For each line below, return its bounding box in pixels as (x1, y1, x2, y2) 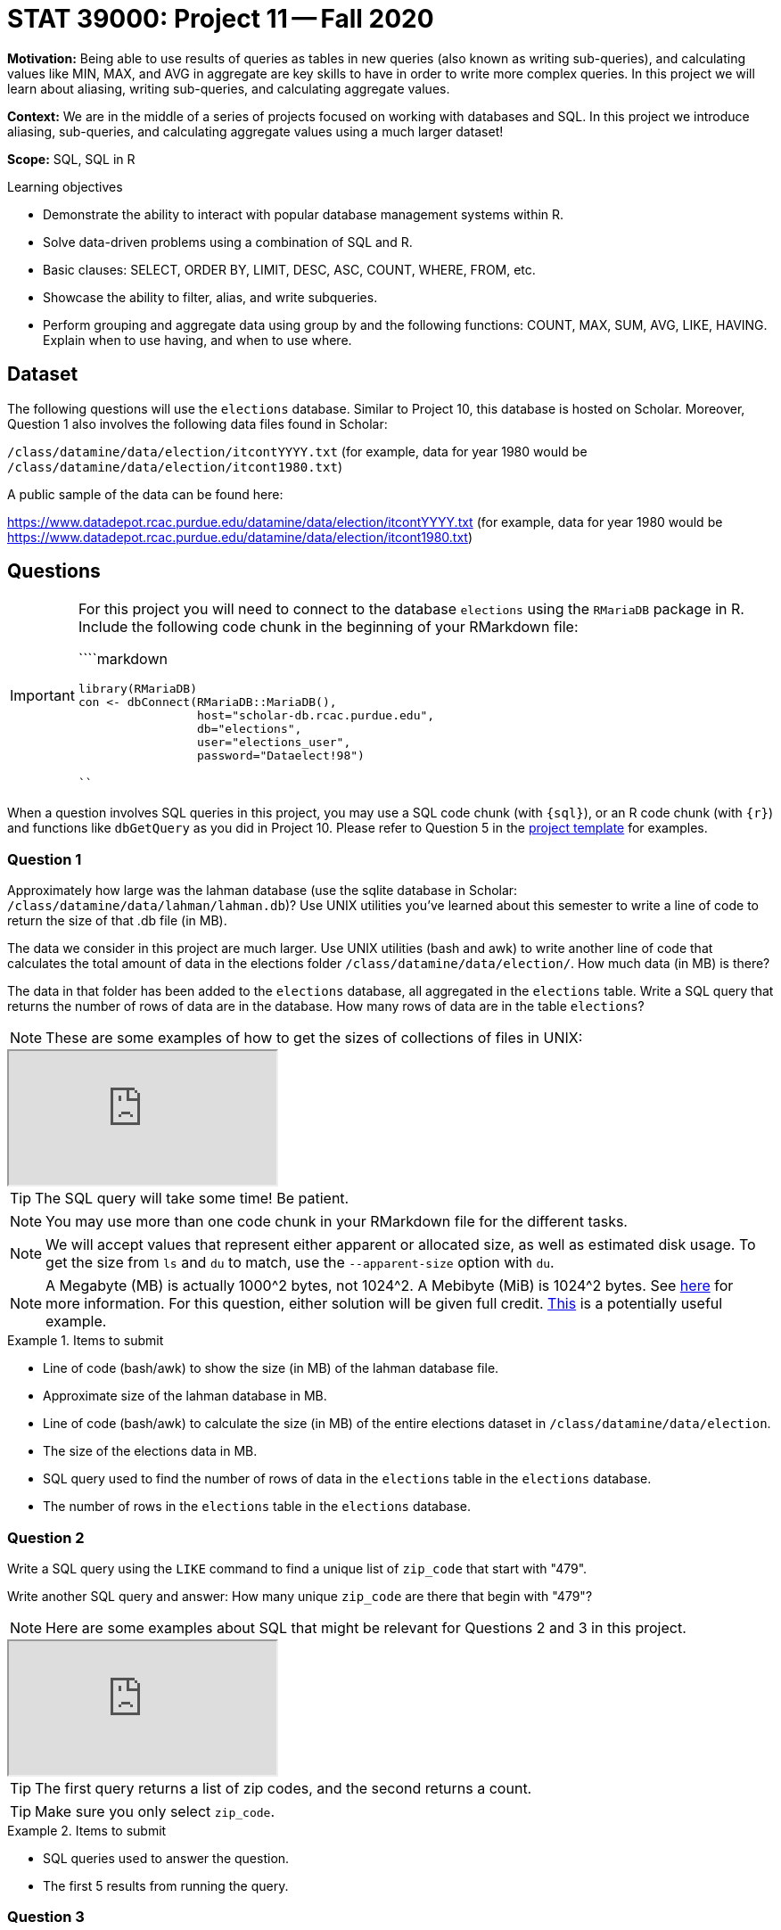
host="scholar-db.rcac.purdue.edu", (197, 709, 435, 723)
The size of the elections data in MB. (43, 1443, 258, 1459)
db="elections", (197, 722, 302, 736)
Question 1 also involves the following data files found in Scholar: (7, 415, 388, 431)
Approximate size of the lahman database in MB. (43, 1388, 327, 1404)
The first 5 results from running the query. (43, 1877, 289, 1893)
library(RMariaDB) (78, 682, 198, 696)
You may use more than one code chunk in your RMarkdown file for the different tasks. (45, 1212, 628, 1231)
